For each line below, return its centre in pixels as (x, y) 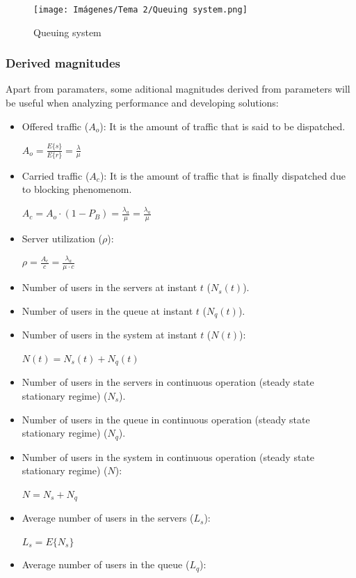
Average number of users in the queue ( (106, 564)
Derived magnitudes (63, 63)
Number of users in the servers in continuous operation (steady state (168, 382)
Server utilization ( (62, 238)
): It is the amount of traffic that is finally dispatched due (222, 175)
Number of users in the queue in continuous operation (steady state (166, 419)
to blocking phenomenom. (77, 189)
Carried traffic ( (56, 175)
